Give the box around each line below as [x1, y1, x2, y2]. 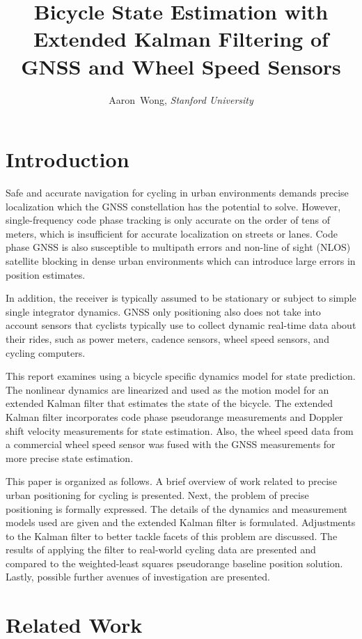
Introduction [6, 145, 129, 174]
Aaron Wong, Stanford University [109, 92, 253, 107]
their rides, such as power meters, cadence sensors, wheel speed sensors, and [6, 331, 329, 346]
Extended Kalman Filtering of [33, 24, 329, 53]
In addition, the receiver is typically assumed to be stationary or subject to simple [6, 291, 356, 305]
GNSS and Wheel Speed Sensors [21, 52, 341, 80]
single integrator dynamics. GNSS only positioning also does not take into [6, 304, 321, 318]
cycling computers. [6, 345, 86, 360]
